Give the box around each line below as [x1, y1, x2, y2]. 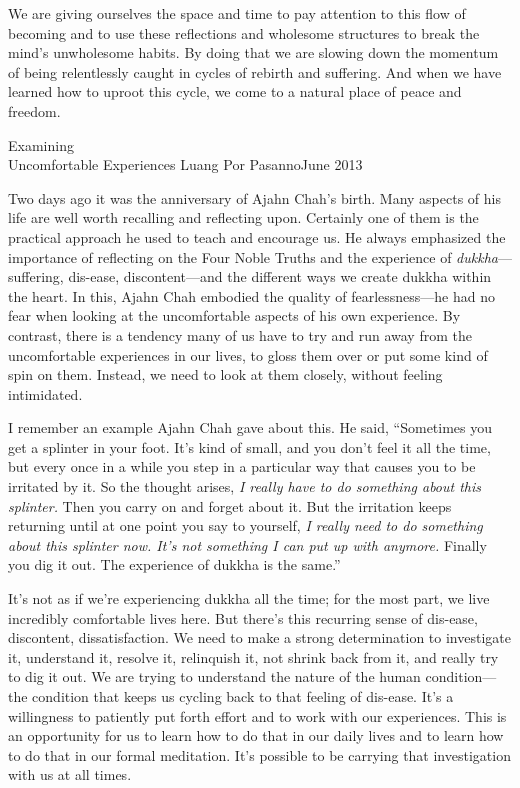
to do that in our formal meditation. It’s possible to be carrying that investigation [8, 744, 511, 765]
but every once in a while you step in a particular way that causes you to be [8, 456, 476, 477]
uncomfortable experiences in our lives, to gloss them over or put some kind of [8, 344, 488, 365]
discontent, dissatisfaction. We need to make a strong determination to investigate [8, 627, 511, 648]
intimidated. [8, 383, 83, 404]
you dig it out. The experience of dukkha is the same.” [8, 554, 341, 575]
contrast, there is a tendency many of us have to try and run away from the [8, 324, 472, 345]
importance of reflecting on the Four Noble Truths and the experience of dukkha [8, 246, 498, 267]
